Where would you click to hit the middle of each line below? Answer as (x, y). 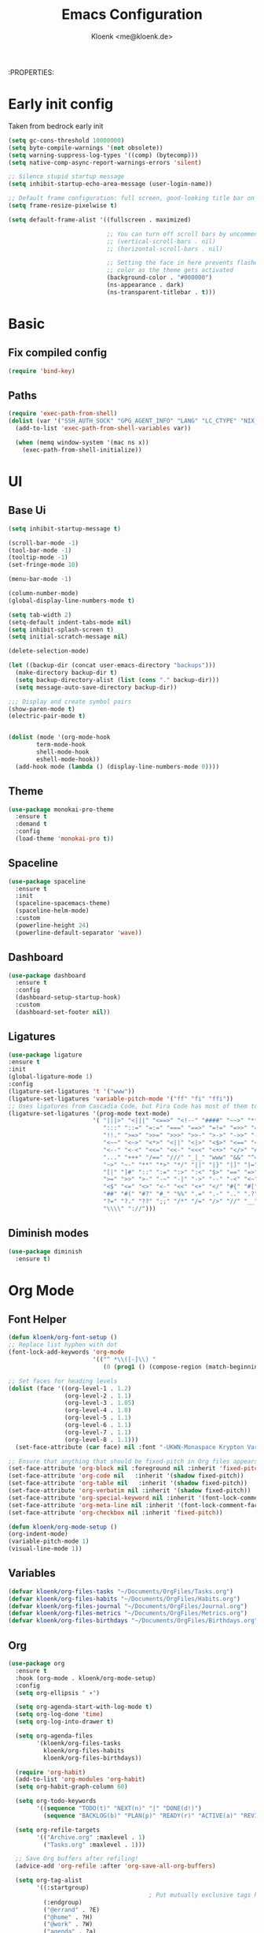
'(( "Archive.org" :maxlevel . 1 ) (91, 1837)
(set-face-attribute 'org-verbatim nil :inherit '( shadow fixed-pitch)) (130, 1491)
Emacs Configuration (132, 15)
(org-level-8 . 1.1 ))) (101, 1440)
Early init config (61, 104)
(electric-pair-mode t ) (47, 716)
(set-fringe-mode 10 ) (44, 565)
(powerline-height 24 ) (52, 925)
